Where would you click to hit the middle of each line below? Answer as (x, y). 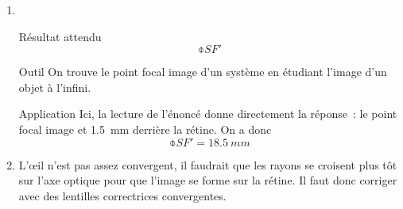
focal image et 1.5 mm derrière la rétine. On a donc (145, 129)
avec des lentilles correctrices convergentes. (122, 195)
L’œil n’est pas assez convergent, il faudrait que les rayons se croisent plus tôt (208, 164)
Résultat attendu (60, 36)
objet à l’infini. (55, 87)
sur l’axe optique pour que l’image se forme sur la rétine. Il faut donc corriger (208, 180)
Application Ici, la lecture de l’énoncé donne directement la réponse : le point (208, 114)
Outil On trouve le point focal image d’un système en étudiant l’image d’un (203, 72)
